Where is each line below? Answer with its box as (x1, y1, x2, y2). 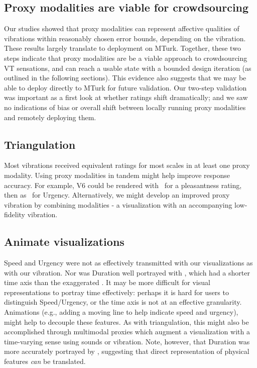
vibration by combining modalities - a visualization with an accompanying (4, 199, 232, 210)
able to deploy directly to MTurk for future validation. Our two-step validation (4, 82, 247, 93)
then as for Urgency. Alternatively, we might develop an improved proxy (4, 190, 230, 200)
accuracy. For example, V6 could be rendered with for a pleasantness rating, (4, 179, 242, 190)
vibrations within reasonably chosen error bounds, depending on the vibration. (4, 33, 246, 43)
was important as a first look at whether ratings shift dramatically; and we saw (4, 92, 248, 103)
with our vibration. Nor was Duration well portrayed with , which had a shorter (4, 267, 250, 278)
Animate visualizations (4, 234, 124, 249)
